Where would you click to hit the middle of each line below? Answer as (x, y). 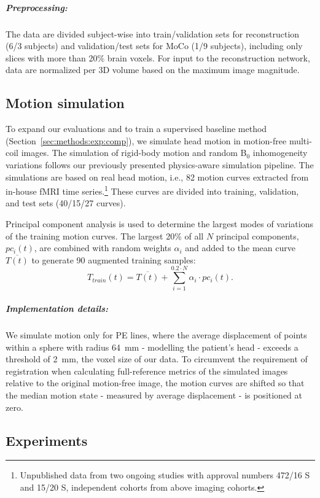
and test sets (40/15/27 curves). (66, 203)
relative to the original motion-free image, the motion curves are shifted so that (155, 383)
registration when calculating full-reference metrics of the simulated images (147, 371)
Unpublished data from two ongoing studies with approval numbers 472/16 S (165, 475)
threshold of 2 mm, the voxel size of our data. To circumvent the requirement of (157, 359)
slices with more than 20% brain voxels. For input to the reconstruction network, (158, 57)
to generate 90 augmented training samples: (114, 259)
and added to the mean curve (240, 248)
